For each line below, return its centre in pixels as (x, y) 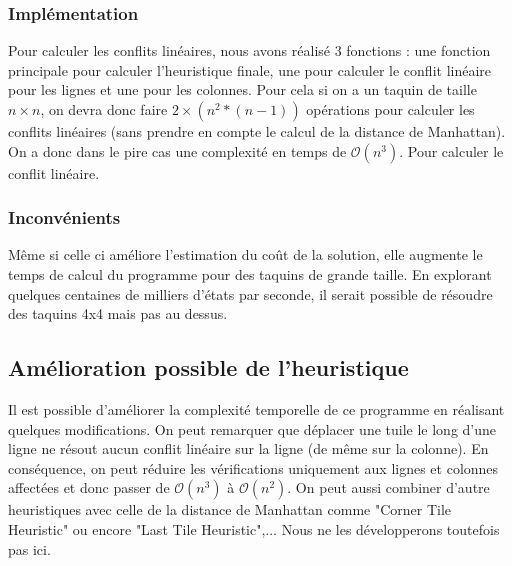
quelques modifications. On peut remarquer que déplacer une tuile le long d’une (252, 428)
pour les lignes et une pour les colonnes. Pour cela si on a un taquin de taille (242, 89)
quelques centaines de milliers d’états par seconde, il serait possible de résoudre (250, 293)
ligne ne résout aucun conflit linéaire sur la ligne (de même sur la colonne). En (248, 448)
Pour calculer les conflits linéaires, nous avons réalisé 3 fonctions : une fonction (249, 50)
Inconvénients (64, 217)
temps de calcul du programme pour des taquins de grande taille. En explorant (250, 274)
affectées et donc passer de (89, 487)
